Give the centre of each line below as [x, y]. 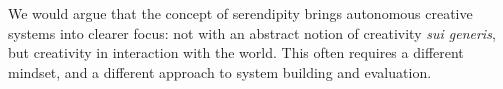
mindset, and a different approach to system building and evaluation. [220, 71]
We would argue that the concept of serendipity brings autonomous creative [240, 13]
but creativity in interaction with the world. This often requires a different [236, 52]
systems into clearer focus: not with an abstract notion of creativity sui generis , [252, 32]
